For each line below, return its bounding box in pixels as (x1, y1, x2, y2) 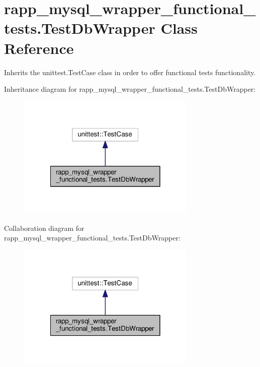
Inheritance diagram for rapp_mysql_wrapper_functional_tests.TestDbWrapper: (4, 84, 256, 94)
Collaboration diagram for (4, 222, 84, 233)
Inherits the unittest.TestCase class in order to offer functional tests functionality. (4, 67, 256, 77)
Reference (4, 37, 74, 58)
